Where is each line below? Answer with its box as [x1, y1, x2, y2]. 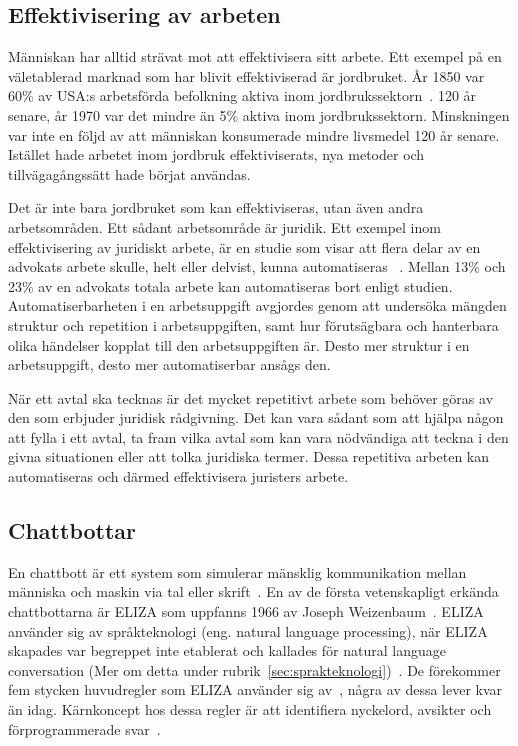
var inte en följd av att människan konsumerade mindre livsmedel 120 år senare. [8, 124, 500, 145]
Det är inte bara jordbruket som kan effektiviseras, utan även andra [8, 197, 424, 218]
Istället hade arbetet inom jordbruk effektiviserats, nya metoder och [8, 144, 425, 165]
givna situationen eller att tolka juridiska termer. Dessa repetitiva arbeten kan [8, 446, 490, 467]
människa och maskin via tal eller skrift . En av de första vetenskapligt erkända [8, 581, 499, 602]
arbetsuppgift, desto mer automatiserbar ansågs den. [8, 354, 331, 375]
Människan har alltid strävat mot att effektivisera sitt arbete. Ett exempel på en [8, 46, 502, 67]
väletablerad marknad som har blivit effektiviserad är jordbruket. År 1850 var [8, 65, 485, 86]
